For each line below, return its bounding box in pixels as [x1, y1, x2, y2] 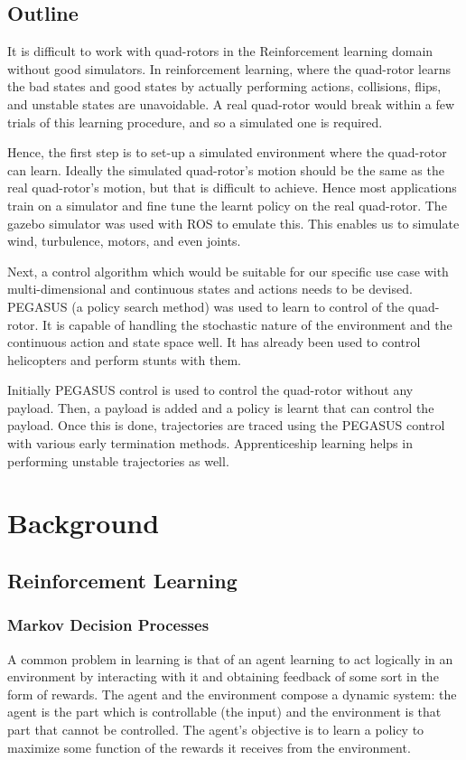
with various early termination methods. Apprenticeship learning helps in [7, 434, 413, 453]
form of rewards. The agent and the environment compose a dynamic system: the [7, 684, 457, 703]
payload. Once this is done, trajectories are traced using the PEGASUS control [7, 416, 445, 435]
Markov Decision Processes [7, 614, 210, 636]
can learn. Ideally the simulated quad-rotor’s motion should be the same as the [7, 160, 444, 179]
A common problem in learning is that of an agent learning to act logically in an [7, 649, 453, 668]
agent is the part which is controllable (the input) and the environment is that [7, 702, 442, 721]
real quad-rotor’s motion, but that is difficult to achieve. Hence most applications [7, 178, 457, 197]
